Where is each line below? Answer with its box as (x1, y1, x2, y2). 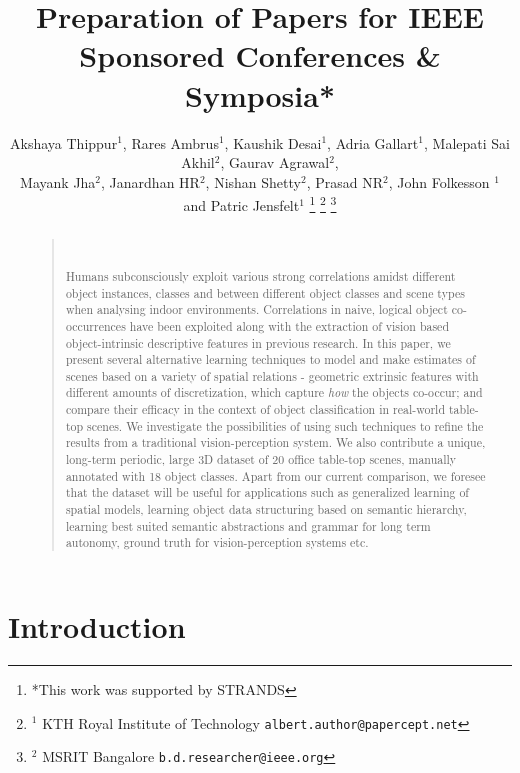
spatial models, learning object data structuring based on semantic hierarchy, (65, 501, 467, 518)
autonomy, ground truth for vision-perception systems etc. (65, 534, 369, 551)
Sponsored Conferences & (79, 35, 441, 76)
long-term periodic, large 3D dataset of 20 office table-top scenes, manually (65, 451, 457, 468)
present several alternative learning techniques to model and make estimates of (65, 351, 476, 368)
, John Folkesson (388, 171, 490, 192)
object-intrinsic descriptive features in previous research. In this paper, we (65, 334, 451, 351)
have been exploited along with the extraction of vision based (129, 317, 450, 334)
